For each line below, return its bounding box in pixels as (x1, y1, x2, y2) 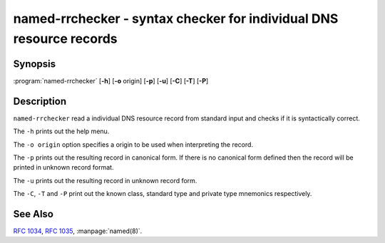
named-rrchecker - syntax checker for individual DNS (13, 11, 339, 26)
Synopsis (13, 58, 56, 70)
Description (13, 95, 67, 107)
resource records (13, 31, 118, 46)
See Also (13, 207, 53, 220)
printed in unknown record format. (13, 163, 114, 172)
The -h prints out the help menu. (13, 127, 110, 135)
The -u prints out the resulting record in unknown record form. (13, 176, 197, 185)
